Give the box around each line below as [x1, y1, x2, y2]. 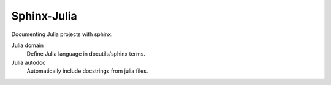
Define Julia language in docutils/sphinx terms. [26, 50, 145, 57]
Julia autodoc [11, 59, 46, 66]
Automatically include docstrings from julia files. [26, 67, 148, 75]
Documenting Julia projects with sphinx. [11, 31, 113, 38]
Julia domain [11, 42, 44, 49]
